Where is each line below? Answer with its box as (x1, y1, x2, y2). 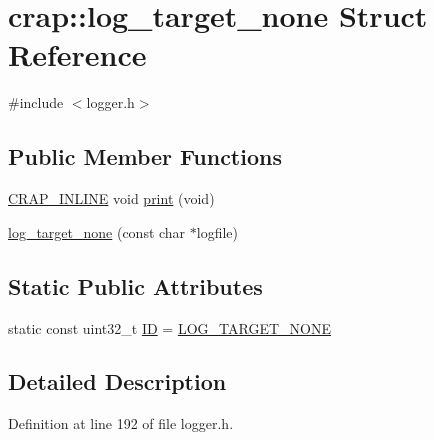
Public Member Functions (8, 141, 282, 172)
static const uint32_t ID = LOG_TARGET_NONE (8, 317, 331, 338)
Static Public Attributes (8, 270, 263, 301)
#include (8, 92, 64, 113)
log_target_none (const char (8, 221, 186, 242)
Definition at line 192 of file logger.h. (8, 413, 234, 434)
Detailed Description (8, 366, 227, 397)
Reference (8, 34, 147, 75)
